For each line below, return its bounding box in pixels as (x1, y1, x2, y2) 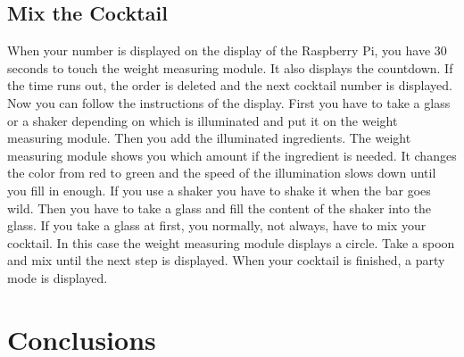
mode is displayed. (7, 268, 108, 286)
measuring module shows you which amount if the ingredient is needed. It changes (7, 145, 457, 164)
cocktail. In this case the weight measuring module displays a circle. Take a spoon (7, 233, 455, 252)
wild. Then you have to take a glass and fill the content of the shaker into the (7, 198, 432, 217)
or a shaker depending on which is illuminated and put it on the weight (7, 111, 398, 129)
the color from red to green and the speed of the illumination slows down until (7, 163, 436, 182)
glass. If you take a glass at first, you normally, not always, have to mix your (7, 216, 427, 235)
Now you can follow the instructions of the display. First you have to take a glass (7, 93, 451, 112)
